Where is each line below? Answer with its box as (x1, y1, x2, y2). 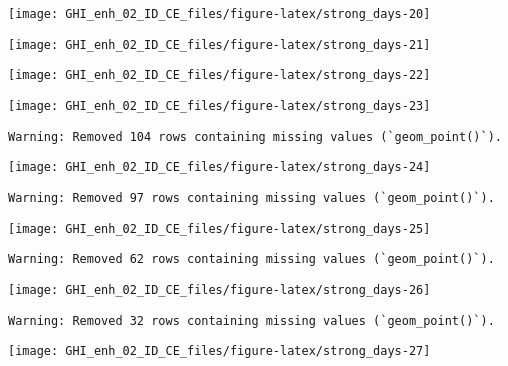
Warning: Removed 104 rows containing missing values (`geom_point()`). (8, 129, 502, 144)
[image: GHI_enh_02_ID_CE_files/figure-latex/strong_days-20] (8, 7, 431, 21)
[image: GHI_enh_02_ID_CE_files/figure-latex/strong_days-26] (8, 282, 431, 297)
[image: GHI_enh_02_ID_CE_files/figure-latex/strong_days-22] (8, 68, 431, 83)
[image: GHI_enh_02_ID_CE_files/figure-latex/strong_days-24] (8, 160, 431, 175)
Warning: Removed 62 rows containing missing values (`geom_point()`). (8, 252, 495, 267)
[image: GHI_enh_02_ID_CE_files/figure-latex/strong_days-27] (8, 344, 431, 359)
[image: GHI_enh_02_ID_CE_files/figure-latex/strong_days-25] (8, 221, 431, 236)
